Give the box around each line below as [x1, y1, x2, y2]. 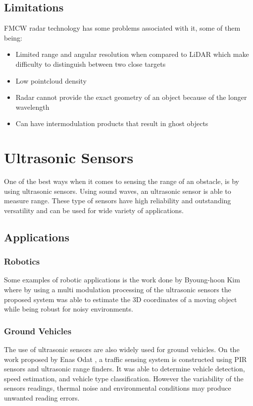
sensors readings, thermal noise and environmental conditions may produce [4, 383, 231, 393]
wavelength [15, 101, 50, 112]
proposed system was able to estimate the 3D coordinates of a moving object [4, 294, 237, 304]
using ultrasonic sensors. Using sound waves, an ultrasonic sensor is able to [4, 185, 231, 196]
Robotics [4, 255, 40, 268]
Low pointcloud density [15, 75, 87, 86]
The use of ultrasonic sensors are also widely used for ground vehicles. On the [4, 344, 240, 355]
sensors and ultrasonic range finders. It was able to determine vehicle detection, [4, 363, 245, 374]
